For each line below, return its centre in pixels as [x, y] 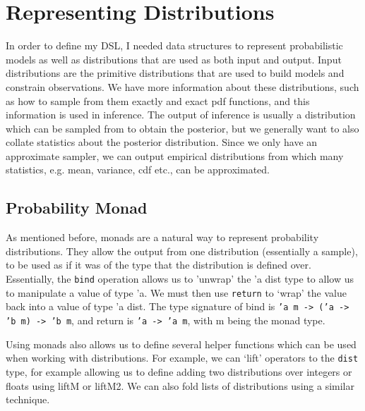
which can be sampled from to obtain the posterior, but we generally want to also [182, 128]
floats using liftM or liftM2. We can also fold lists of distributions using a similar [180, 385]
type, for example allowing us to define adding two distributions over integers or [179, 371]
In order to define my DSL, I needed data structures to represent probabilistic [174, 45]
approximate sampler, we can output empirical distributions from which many [175, 155]
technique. [28, 399]
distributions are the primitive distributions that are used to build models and [175, 73]
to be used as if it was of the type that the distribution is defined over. [158, 265]
